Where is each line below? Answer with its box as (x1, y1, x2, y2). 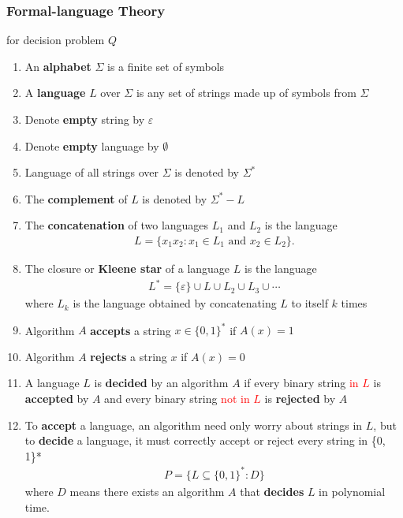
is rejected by (264, 390, 336, 406)
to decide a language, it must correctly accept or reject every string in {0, (24, 432, 386, 449)
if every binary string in (244, 375, 359, 391)
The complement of (24, 190, 128, 207)
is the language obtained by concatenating (73, 295, 277, 311)
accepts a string (90, 322, 171, 338)
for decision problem (6, 32, 105, 48)
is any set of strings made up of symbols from (136, 84, 356, 101)
